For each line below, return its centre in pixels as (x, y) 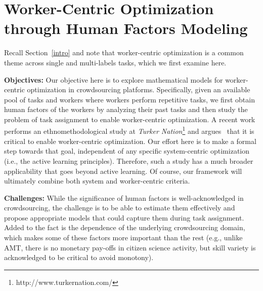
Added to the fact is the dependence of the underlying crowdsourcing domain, (125, 227)
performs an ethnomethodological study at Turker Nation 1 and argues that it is (129, 130)
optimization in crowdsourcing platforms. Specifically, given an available (139, 89)
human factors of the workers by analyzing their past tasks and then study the (126, 109)
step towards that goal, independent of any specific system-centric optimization (127, 151)
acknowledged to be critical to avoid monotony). (79, 257)
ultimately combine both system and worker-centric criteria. (97, 181)
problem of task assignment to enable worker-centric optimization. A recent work (130, 119)
